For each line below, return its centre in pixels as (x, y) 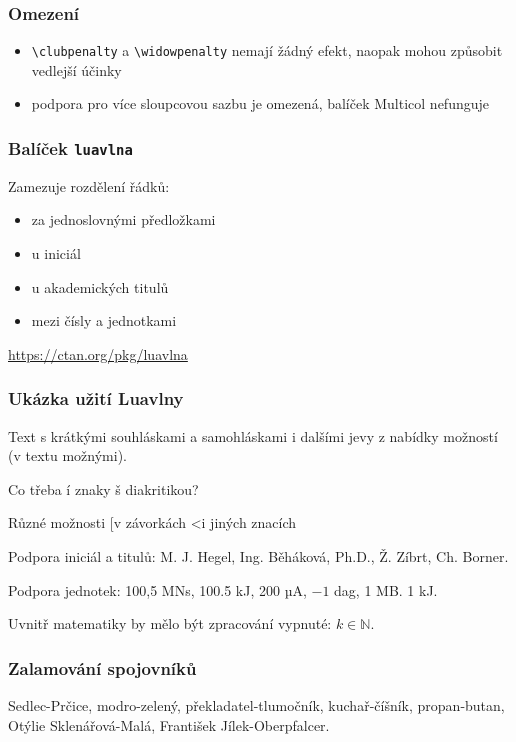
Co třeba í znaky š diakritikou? (103, 488)
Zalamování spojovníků (102, 667)
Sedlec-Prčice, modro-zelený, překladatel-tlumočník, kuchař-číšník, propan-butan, (256, 705)
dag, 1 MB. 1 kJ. (386, 589)
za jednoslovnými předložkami (123, 219)
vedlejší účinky (76, 69)
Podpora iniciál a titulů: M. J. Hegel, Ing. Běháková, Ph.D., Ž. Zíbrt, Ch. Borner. (258, 556)
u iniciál (56, 253)
